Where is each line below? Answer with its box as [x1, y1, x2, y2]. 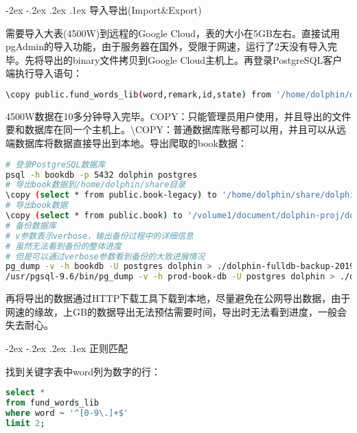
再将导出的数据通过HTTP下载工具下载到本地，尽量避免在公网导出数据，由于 [5, 291, 351, 305]
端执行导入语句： [5, 66, 82, 80]
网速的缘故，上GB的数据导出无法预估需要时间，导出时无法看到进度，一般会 [5, 304, 347, 318]
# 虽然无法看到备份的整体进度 [5, 241, 122, 251]
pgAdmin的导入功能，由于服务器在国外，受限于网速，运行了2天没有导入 [5, 39, 328, 54]
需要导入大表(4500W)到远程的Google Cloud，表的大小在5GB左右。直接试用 [5, 25, 340, 40]
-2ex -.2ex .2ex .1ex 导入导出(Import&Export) [5, 3, 202, 16]
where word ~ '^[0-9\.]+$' [5, 408, 128, 418]
